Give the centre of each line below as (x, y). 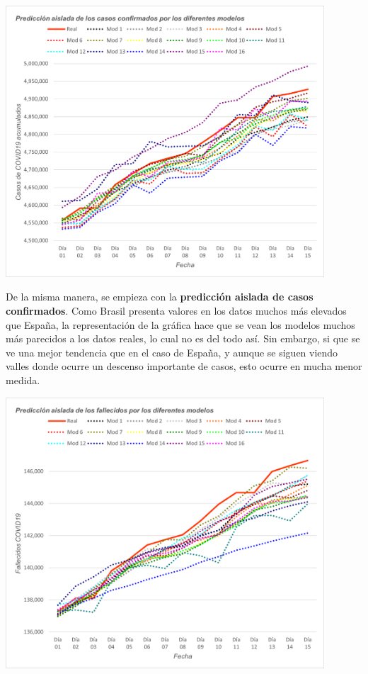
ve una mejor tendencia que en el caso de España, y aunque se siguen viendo (172, 352)
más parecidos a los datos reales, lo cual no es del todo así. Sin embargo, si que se (183, 338)
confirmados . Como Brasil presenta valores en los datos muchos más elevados (176, 310)
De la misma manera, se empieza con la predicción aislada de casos (160, 297)
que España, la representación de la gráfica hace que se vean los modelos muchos (180, 324)
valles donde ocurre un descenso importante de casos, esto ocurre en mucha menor (184, 366)
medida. (23, 380)
